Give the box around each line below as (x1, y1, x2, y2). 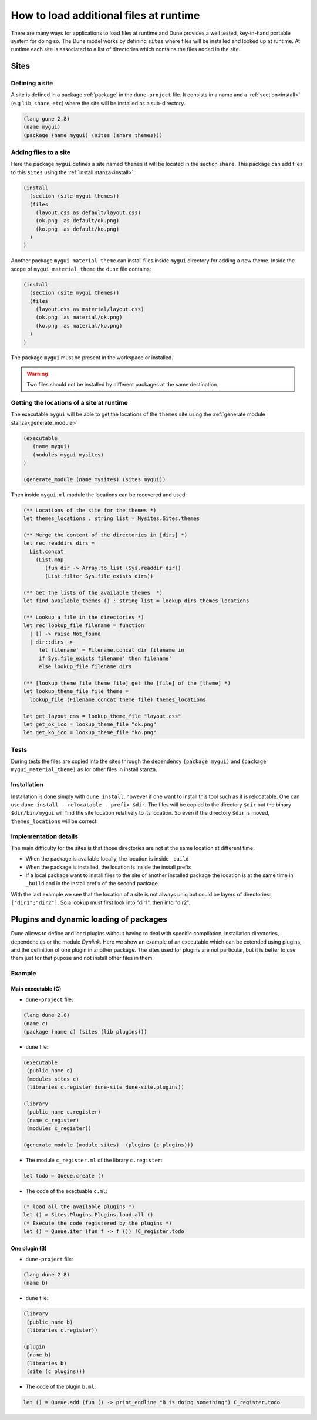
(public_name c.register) (26, 1109, 101, 1115)
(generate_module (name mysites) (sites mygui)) (23, 476, 166, 482)
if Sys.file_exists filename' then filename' (38, 655, 173, 662)
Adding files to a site (11, 148, 70, 156)
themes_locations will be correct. (11, 818, 98, 825)
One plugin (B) (11, 1245, 47, 1252)
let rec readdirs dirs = (23, 540, 95, 546)
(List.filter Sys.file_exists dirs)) (45, 572, 154, 579)
